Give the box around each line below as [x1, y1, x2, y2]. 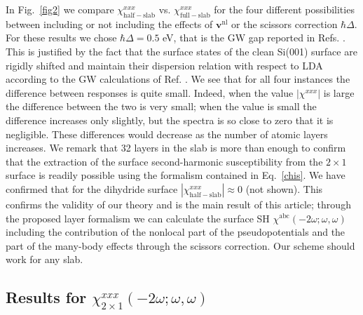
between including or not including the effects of [6, 16, 213, 31]
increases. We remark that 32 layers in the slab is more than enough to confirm [6, 140, 346, 155]
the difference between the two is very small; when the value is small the [6, 99, 317, 114]
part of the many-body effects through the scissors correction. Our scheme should [6, 238, 355, 253]
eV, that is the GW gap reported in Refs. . [163, 30, 345, 45]
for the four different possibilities [214, 2, 355, 16]
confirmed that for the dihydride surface [6, 181, 178, 196]
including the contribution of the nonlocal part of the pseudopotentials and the [6, 224, 345, 239]
